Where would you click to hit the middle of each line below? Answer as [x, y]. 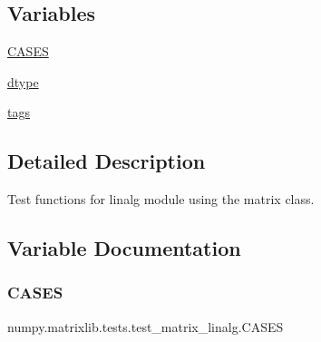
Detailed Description [107, 161]
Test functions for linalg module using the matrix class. [161, 199]
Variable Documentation [124, 248]
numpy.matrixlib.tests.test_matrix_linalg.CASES [146, 326]
